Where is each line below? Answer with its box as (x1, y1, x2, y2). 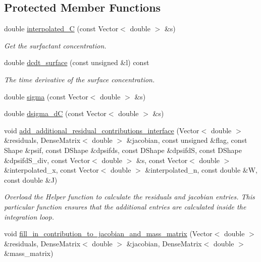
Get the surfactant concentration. (4, 40, 107, 50)
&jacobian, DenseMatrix (126, 238, 202, 248)
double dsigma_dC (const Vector (4, 108, 107, 119)
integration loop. (4, 211, 54, 222)
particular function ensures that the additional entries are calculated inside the (4, 201, 246, 212)
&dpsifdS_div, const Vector (4, 154, 90, 165)
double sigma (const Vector (4, 91, 88, 101)
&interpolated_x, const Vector (4, 165, 99, 175)
